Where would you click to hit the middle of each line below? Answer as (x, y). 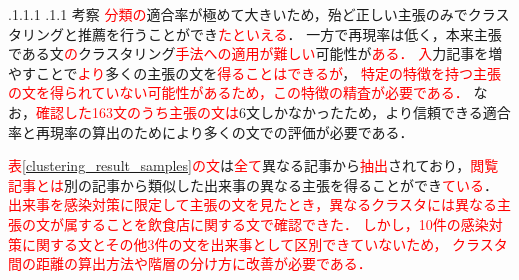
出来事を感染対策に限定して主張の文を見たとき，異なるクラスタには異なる (252, 204)
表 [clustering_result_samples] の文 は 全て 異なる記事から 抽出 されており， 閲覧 (253, 165)
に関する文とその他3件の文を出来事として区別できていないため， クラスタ (264, 243)
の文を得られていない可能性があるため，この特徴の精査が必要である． (238, 92)
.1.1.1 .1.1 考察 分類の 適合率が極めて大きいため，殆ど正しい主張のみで (238, 14)
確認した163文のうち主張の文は (137, 111)
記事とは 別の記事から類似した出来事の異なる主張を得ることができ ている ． (253, 184)
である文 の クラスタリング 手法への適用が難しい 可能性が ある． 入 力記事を (248, 53)
